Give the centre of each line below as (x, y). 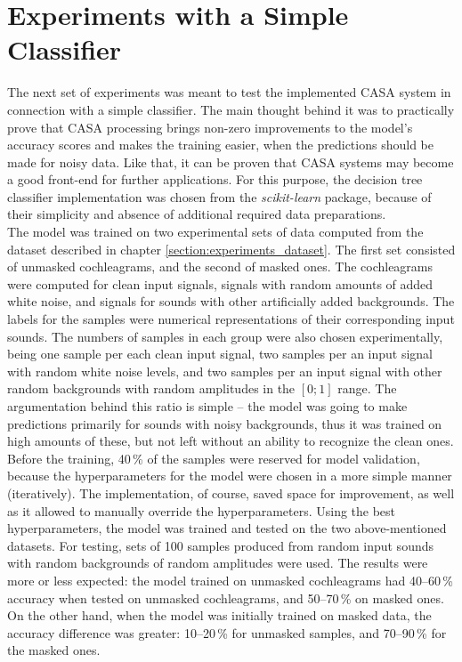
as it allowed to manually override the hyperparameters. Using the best (202, 510)
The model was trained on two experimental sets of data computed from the (215, 232)
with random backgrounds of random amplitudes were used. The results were (218, 563)
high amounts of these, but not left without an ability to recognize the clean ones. (231, 441)
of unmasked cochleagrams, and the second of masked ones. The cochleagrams (220, 266)
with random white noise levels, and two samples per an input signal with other (225, 371)
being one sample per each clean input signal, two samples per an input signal (220, 354)
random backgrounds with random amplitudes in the (151, 388)
